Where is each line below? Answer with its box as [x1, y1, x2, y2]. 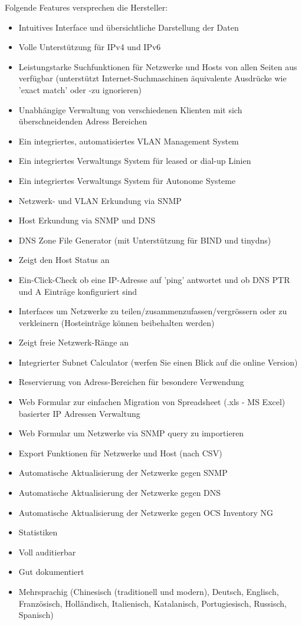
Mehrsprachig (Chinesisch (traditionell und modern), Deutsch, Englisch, [18, 585, 279, 597]
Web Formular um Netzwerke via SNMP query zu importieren [18, 427, 244, 439]
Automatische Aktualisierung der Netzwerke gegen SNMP [18, 466, 228, 479]
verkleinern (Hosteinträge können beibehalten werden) [18, 316, 215, 328]
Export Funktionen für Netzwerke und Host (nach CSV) [18, 446, 222, 459]
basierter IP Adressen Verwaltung [18, 407, 140, 419]
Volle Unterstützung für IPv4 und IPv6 [18, 41, 161, 53]
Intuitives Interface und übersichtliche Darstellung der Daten [18, 21, 239, 33]
